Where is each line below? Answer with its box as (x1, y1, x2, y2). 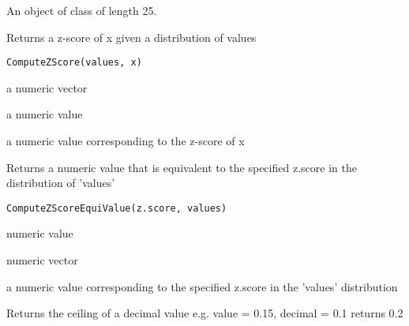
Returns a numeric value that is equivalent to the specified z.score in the (6, 159, 357, 175)
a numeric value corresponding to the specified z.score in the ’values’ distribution (6, 278, 398, 294)
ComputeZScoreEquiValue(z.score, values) (6, 202, 227, 214)
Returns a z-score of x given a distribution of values (6, 28, 257, 45)
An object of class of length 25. (6, 2, 157, 18)
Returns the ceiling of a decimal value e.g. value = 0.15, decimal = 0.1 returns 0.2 (6, 305, 403, 321)
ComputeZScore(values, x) (6, 57, 142, 69)
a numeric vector (6, 79, 88, 96)
